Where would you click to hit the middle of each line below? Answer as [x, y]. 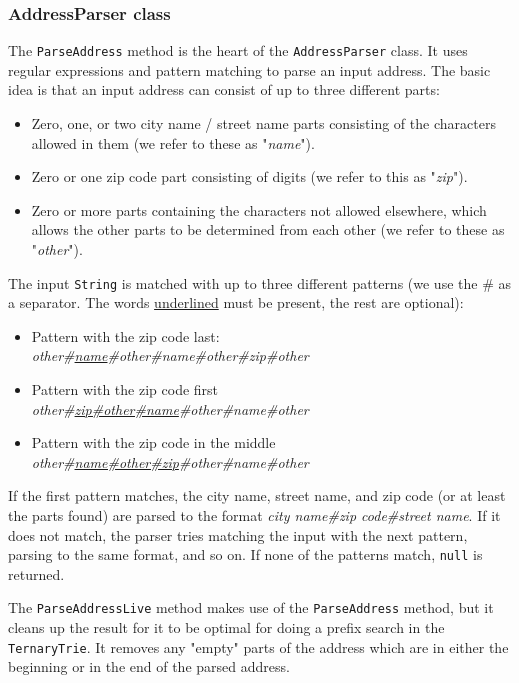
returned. [36, 573]
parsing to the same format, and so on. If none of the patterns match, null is [245, 554]
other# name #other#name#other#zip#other [170, 355]
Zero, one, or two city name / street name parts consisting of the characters [263, 123]
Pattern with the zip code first [125, 389]
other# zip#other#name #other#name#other [170, 408]
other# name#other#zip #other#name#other [170, 461]
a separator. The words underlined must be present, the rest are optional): [236, 302]
